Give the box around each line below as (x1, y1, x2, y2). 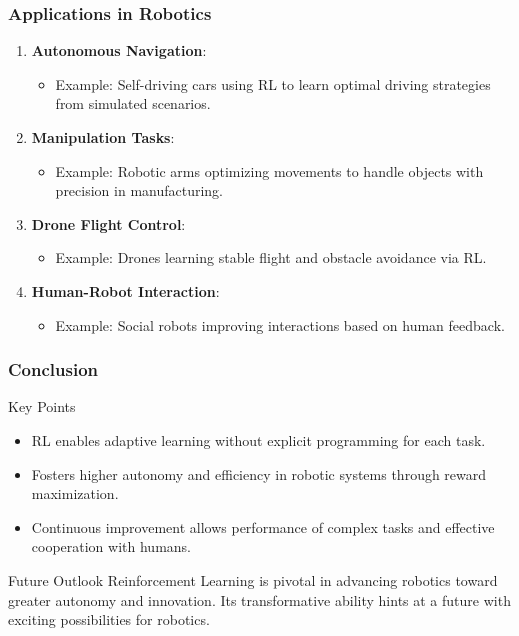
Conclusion (8, 357, 98, 382)
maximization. (31, 483, 119, 504)
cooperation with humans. (31, 536, 191, 557)
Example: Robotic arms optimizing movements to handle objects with (55, 160, 484, 181)
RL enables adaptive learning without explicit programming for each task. (31, 429, 486, 450)
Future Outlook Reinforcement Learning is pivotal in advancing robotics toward (8, 569, 498, 590)
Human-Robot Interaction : (31, 280, 220, 301)
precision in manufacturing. (55, 180, 224, 201)
